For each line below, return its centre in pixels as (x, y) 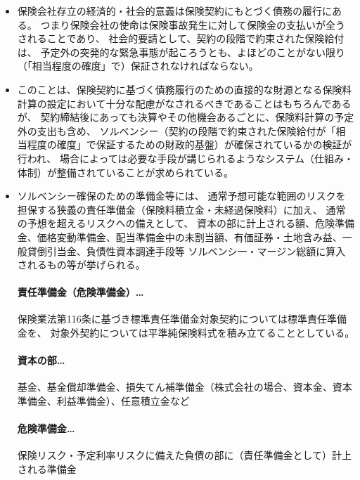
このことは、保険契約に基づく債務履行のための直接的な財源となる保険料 (185, 89)
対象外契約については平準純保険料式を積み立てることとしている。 (202, 333)
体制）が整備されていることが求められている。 (125, 172)
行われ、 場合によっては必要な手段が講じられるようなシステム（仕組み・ (186, 158)
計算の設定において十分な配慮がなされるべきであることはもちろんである (184, 103)
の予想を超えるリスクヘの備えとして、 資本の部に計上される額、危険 (176, 223)
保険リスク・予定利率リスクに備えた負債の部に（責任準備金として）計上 (185, 455)
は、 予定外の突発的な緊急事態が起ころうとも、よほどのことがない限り (181, 52)
